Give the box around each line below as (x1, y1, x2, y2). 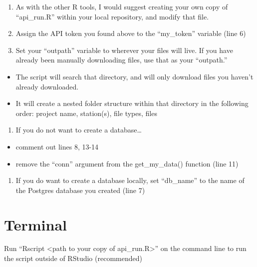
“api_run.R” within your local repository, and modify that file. (15, 11, 209, 21)
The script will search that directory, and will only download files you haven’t (15, 71, 254, 81)
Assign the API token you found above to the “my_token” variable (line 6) (15, 28, 246, 38)
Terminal (4, 214, 67, 234)
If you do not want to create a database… (15, 124, 142, 135)
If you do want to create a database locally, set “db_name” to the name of (15, 175, 245, 185)
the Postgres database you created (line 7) (15, 184, 145, 195)
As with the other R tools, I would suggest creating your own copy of (15, 1, 228, 11)
